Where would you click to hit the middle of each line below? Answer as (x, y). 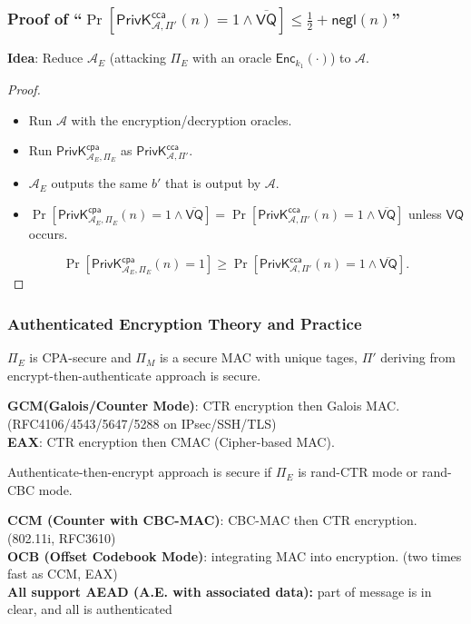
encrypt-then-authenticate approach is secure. (134, 375)
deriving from (418, 357)
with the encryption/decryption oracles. (182, 119)
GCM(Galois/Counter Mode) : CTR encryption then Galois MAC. (204, 406)
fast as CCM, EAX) (63, 574)
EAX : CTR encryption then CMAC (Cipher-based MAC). (171, 441)
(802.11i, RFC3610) (62, 537)
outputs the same (99, 183)
